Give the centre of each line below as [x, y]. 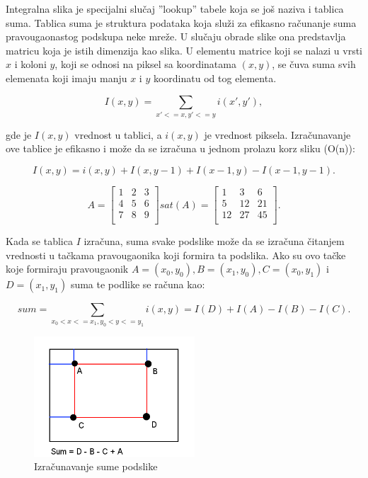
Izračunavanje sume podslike [96, 466]
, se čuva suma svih [314, 64]
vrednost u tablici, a [118, 134]
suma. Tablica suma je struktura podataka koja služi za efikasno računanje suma [181, 22]
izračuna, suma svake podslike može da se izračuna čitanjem [214, 241]
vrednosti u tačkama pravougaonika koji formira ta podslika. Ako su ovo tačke [176, 255]
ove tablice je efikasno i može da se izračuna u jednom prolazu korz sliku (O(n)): [180, 148]
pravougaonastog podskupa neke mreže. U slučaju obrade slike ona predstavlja [176, 36]
